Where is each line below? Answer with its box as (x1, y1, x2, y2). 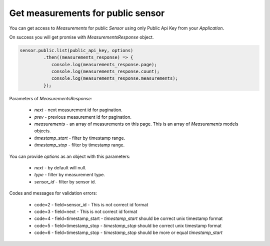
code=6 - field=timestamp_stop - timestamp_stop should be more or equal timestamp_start (34, 229, 222, 235)
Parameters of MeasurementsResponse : (9, 95, 92, 101)
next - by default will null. (34, 164, 86, 170)
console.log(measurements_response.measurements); (51, 76, 178, 81)
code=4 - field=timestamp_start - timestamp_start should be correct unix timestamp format (34, 215, 223, 221)
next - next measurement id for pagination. (34, 107, 122, 113)
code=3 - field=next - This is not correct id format (34, 208, 137, 214)
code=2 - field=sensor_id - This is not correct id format (34, 201, 148, 207)
